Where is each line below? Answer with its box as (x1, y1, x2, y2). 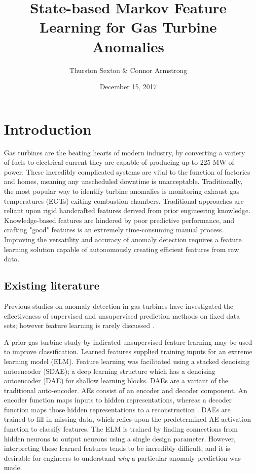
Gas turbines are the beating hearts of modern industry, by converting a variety (4, 147, 245, 157)
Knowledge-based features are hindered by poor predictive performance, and (4, 215, 235, 225)
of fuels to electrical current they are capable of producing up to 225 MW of (4, 157, 234, 167)
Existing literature (4, 278, 100, 293)
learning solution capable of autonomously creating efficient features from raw (4, 244, 239, 254)
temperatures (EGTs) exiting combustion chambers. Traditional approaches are (4, 195, 244, 206)
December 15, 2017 (100, 81, 157, 92)
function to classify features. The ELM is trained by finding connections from (4, 424, 238, 434)
